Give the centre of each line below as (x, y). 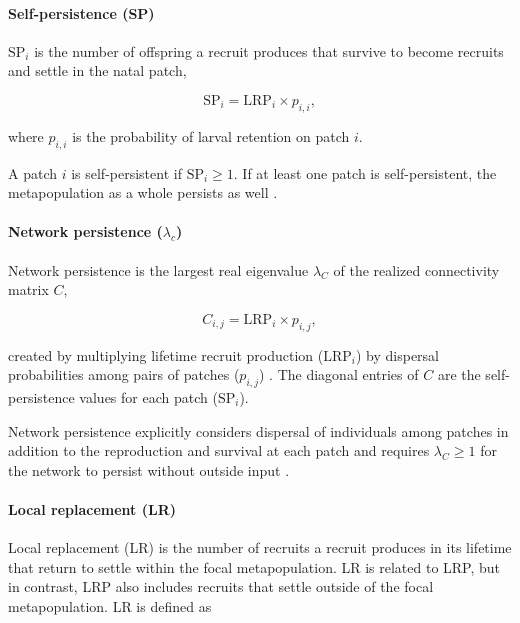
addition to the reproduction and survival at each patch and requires (219, 450)
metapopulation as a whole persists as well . (143, 192)
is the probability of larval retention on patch (211, 135)
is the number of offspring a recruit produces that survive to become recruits (269, 50)
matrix (28, 289)
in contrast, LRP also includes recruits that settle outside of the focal (221, 586)
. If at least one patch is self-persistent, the (365, 172)
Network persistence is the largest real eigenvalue (158, 269)
